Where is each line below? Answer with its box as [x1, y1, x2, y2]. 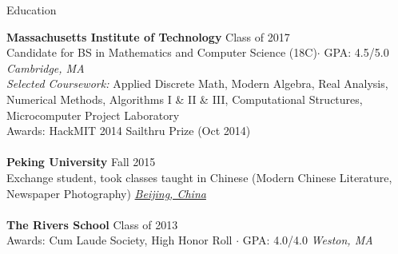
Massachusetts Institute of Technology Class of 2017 [6, 28, 290, 45]
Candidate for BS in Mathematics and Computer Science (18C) [6, 44, 317, 61]
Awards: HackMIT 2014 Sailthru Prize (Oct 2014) [6, 122, 251, 139]
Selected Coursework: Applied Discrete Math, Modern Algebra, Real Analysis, [6, 75, 388, 92]
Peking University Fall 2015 [6, 153, 156, 170]
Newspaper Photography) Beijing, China [6, 185, 206, 201]
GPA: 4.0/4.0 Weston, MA [242, 232, 373, 248]
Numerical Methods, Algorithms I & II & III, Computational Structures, [6, 90, 363, 107]
